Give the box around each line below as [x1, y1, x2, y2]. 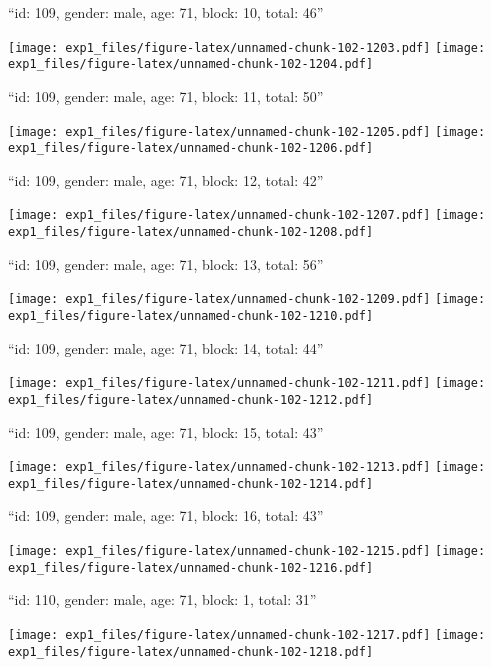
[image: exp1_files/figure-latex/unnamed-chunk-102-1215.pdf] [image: [8, 544, 486, 559]
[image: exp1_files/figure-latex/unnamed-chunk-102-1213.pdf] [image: [8, 460, 486, 475]
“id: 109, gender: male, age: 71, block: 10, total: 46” [8, 2, 324, 22]
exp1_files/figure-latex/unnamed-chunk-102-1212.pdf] [8, 392, 374, 407]
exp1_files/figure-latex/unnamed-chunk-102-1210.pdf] [8, 308, 374, 323]
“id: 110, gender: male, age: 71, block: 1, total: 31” [8, 589, 317, 610]
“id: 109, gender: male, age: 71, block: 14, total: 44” [8, 337, 324, 358]
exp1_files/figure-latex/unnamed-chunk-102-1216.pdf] [8, 560, 374, 575]
